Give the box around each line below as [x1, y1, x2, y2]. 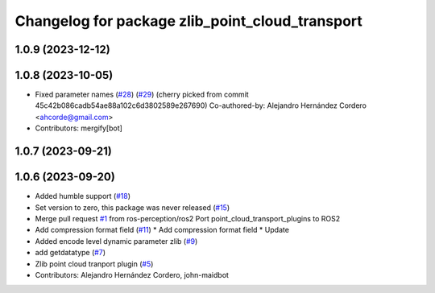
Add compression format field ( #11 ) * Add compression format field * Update [35, 225, 290, 235]
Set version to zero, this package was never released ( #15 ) [35, 202, 230, 213]
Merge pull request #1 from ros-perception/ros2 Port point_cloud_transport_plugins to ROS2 [35, 213, 341, 223]
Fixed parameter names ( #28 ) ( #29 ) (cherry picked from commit [35, 89, 249, 100]
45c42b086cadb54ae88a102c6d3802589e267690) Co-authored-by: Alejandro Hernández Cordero [35, 101, 367, 110]
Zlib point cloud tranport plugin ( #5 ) [35, 258, 154, 269]
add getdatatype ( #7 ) [35, 248, 106, 258]
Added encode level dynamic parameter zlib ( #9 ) [35, 236, 198, 246]
